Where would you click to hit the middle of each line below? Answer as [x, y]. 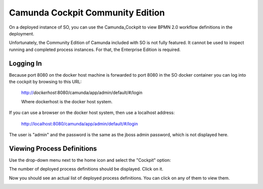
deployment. [21, 33]
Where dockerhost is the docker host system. [67, 101]
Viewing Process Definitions [53, 149]
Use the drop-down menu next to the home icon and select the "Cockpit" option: [90, 160]
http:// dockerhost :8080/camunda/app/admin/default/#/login [82, 93]
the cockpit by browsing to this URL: [46, 82]
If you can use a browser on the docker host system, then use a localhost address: [92, 113]
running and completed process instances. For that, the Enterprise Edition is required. [95, 49]
